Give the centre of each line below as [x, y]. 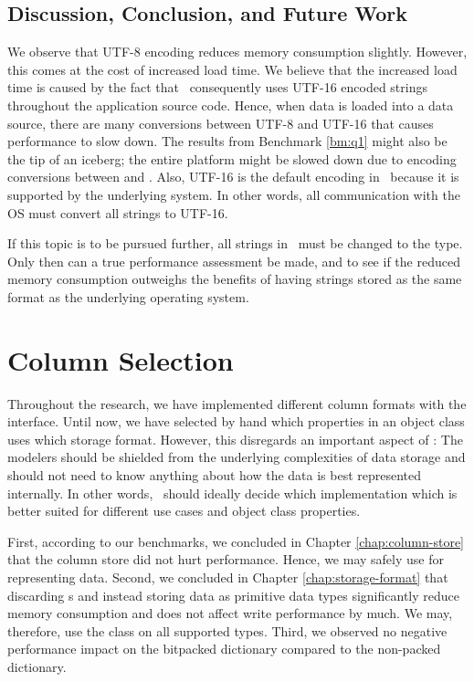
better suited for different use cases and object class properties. [184, 511]
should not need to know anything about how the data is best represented [215, 475]
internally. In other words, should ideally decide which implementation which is [232, 493]
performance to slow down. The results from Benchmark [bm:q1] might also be [227, 141]
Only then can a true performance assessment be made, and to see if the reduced [234, 261]
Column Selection [121, 359]
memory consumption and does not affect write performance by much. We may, [230, 613]
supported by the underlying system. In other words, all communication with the [234, 194]
